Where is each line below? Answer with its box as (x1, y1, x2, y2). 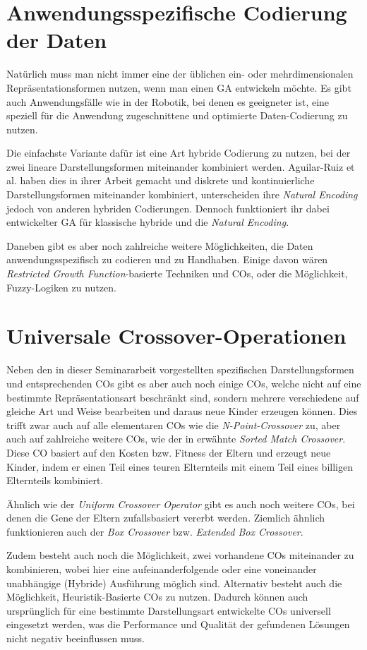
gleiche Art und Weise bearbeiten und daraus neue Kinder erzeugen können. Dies (6, 404, 358, 419)
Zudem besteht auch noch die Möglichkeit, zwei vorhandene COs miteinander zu (6, 548, 354, 562)
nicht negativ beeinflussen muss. (6, 631, 145, 646)
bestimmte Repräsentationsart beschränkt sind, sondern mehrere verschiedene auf (6, 390, 359, 404)
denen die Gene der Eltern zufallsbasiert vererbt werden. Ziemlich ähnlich (6, 510, 325, 525)
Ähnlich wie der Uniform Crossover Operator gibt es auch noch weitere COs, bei (6, 496, 355, 511)
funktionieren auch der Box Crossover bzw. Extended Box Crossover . (6, 524, 303, 538)
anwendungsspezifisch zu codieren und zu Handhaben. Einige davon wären (6, 252, 328, 267)
